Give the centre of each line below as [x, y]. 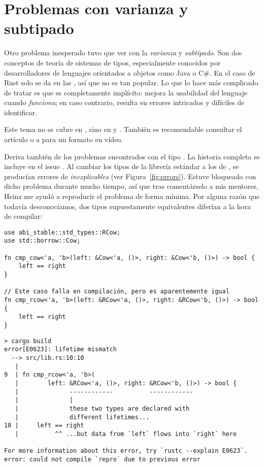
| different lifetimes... [82, 417]
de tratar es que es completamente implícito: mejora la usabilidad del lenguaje [126, 92]
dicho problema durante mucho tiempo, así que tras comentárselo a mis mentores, [131, 186]
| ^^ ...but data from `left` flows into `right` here [126, 434]
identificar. [21, 112]
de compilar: [23, 216]
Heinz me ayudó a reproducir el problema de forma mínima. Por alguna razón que [132, 196]
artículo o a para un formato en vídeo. [64, 139]
